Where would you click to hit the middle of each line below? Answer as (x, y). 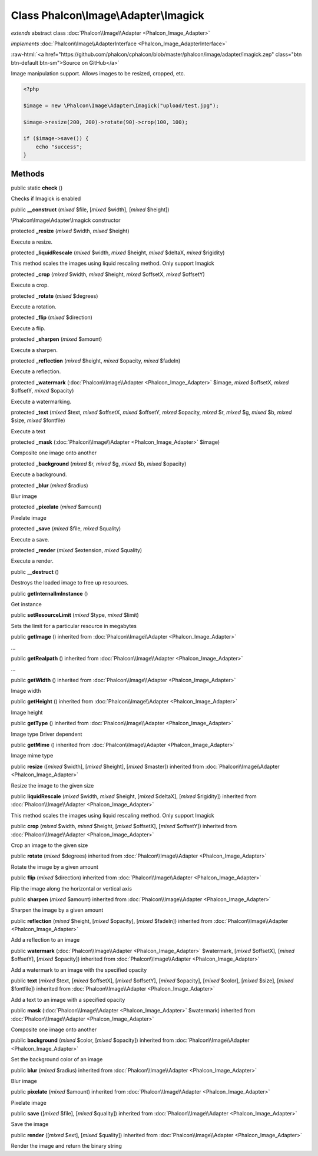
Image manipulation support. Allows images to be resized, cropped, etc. (98, 74)
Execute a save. (30, 539)
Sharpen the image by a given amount (57, 910)
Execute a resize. (32, 242)
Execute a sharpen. (34, 350)
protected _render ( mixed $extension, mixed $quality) (77, 550)
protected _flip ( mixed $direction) (52, 317)
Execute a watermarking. (41, 401)
